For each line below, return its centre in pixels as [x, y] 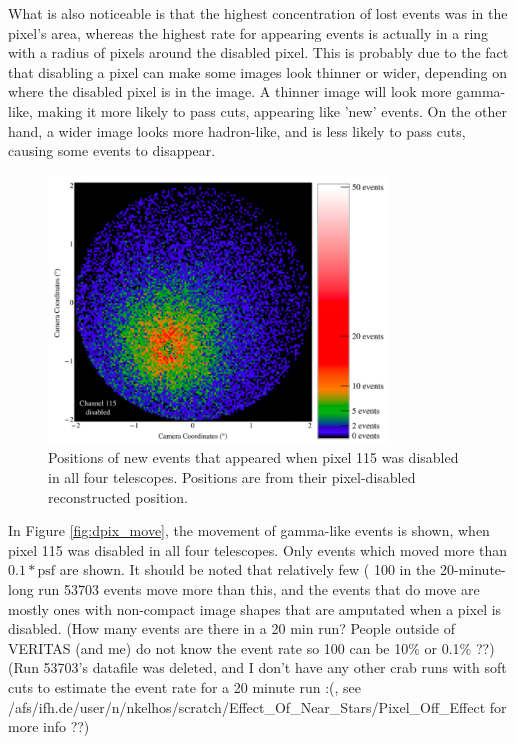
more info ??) [49, 726]
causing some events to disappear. [112, 150]
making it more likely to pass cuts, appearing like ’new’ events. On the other [272, 110]
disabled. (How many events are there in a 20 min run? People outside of [231, 628]
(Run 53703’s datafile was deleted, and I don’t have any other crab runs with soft [257, 667]
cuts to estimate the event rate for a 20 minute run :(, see [185, 686]
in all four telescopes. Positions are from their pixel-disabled [232, 477]
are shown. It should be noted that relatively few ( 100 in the [247, 569]
